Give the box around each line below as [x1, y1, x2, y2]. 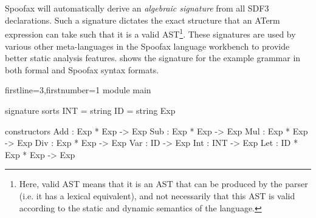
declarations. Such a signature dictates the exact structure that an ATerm [5, 13, 280, 26]
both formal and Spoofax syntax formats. [5, 63, 159, 76]
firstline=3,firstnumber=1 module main [5, 84, 151, 96]
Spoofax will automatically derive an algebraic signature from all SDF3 [5, 2, 269, 15]
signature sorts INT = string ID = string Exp [5, 104, 176, 116]
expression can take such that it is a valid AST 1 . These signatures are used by [5, 26, 296, 41]
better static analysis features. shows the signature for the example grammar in [5, 51, 301, 64]
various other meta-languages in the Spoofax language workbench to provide [5, 39, 290, 52]
